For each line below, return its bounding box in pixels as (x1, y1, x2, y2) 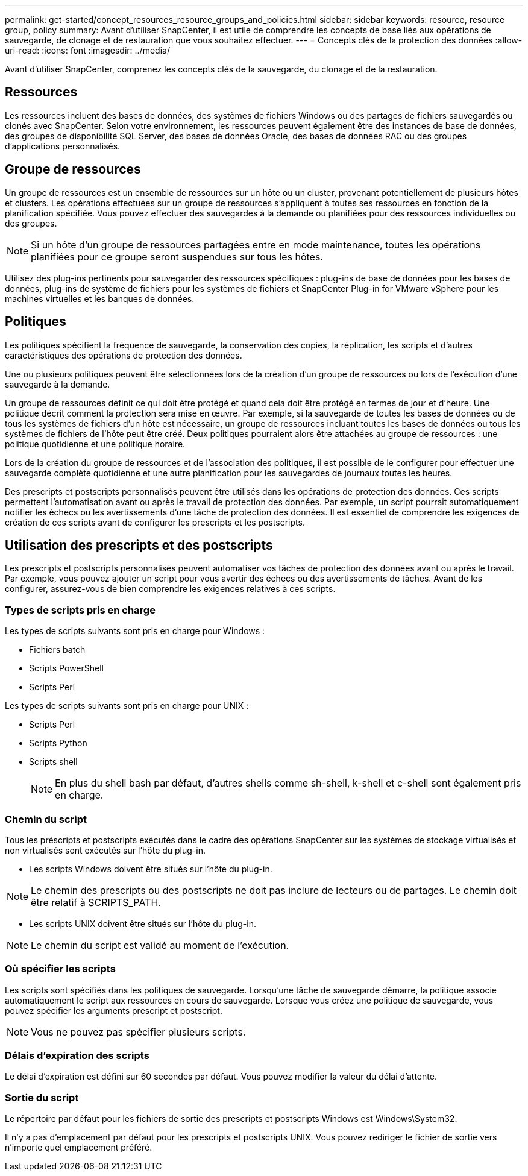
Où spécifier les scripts (5, 963, 116, 975)
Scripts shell (29, 756, 78, 767)
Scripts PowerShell (29, 663, 104, 674)
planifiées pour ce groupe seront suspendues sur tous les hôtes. (31, 250, 323, 263)
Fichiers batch (29, 644, 86, 655)
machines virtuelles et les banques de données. (5, 293, 195, 304)
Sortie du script (5, 1091, 79, 1104)
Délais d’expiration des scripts (5, 1049, 149, 1061)
